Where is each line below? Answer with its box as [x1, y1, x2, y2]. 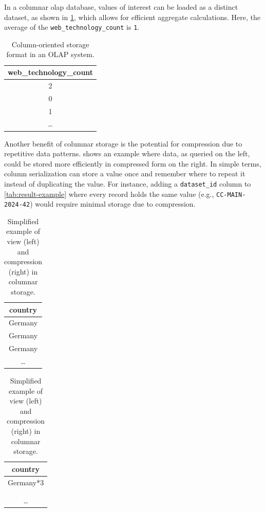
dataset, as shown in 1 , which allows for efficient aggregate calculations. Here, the [4, 11, 261, 22]
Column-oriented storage [11, 39, 89, 49]
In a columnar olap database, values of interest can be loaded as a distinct [4, 2, 238, 12]
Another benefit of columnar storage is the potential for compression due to [4, 138, 242, 149]
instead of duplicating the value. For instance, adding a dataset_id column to [4, 178, 251, 189]
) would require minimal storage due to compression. [30, 198, 196, 209]
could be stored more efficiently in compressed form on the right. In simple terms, [4, 158, 261, 169]
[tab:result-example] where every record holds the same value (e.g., [4, 188, 214, 199]
